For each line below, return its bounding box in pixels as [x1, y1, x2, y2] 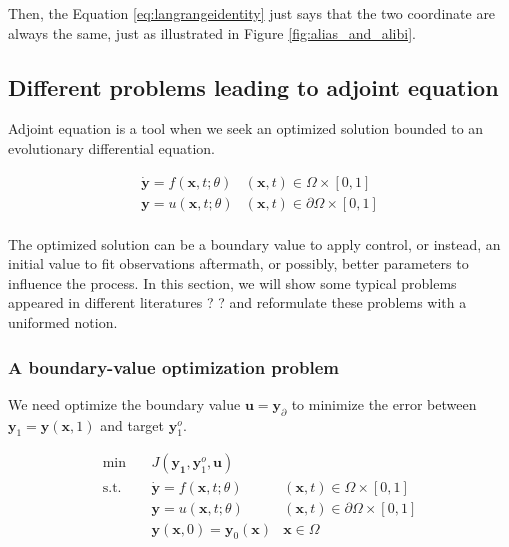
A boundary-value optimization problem [8, 354, 339, 379]
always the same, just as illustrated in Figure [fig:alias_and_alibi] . [8, 22, 416, 43]
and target [100, 414, 165, 435]
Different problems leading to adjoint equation [8, 71, 499, 102]
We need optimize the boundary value [8, 393, 241, 414]
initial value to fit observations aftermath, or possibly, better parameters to [8, 253, 469, 274]
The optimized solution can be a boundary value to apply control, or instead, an [8, 233, 501, 254]
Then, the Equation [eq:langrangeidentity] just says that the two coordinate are [8, 3, 496, 23]
